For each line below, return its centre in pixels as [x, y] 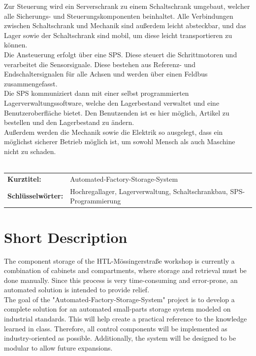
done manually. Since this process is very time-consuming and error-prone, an [121, 280]
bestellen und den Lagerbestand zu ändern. [69, 122]
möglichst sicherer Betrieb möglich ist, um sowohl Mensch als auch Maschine [120, 141]
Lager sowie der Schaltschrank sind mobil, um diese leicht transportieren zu [118, 35]
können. [16, 45]
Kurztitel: [24, 178]
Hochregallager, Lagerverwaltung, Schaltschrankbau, [149, 191]
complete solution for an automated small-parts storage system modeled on [117, 309]
